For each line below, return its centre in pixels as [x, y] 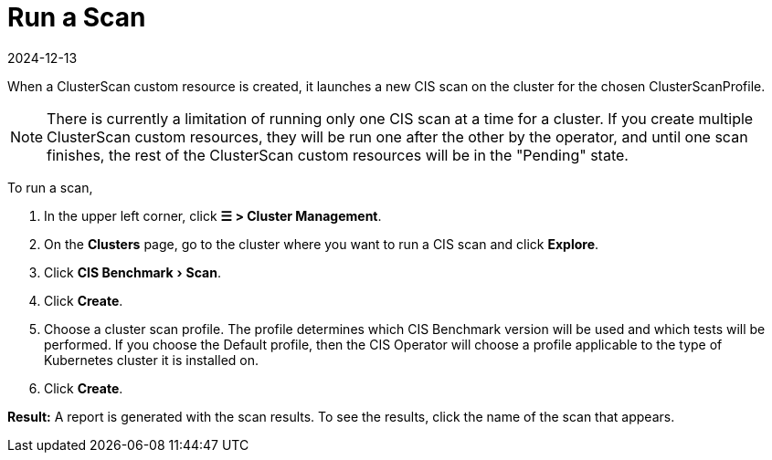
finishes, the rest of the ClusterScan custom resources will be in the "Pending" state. [338, 155]
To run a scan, [50, 187]
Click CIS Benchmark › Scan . [132, 272]
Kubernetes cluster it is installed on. [152, 360]
